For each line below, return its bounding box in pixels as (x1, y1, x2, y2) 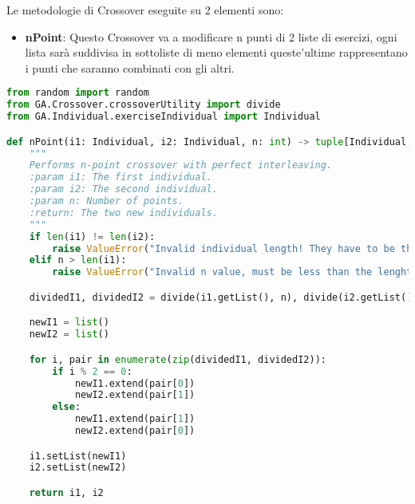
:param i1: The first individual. (29, 171, 212, 183)
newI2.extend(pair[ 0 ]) (74, 425, 196, 436)
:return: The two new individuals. (29, 207, 218, 219)
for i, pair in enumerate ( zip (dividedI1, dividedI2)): (29, 353, 326, 365)
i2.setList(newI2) (29, 462, 127, 474)
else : (52, 401, 81, 413)
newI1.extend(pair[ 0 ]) (74, 377, 196, 389)
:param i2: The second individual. (29, 183, 218, 195)
